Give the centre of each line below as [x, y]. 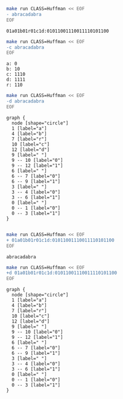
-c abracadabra [25, 47]
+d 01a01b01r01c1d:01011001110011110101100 [62, 273]
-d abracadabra [25, 101]
